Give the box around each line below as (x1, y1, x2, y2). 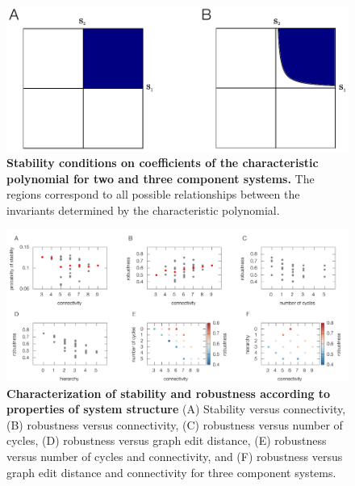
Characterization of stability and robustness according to (6, 384, 331, 401)
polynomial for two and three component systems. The (6, 170, 315, 186)
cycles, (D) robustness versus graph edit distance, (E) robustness (6, 432, 327, 449)
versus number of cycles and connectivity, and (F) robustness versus (6, 448, 343, 465)
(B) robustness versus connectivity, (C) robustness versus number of (6, 416, 343, 433)
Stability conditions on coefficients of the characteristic (6, 154, 319, 171)
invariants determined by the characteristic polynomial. (6, 202, 280, 219)
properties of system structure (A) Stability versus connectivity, (6, 400, 346, 417)
